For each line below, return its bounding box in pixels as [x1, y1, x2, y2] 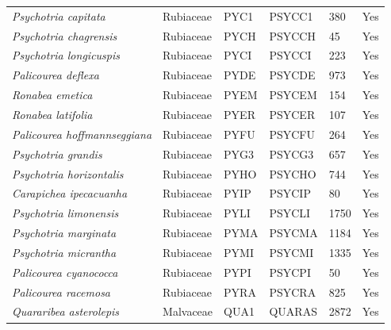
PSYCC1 [269, 7, 313, 24]
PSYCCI [269, 47, 312, 63]
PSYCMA [269, 224, 318, 241]
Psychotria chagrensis [12, 27, 117, 44]
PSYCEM [269, 86, 317, 103]
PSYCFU [269, 125, 316, 142]
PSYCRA [269, 283, 316, 300]
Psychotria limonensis [12, 205, 119, 221]
